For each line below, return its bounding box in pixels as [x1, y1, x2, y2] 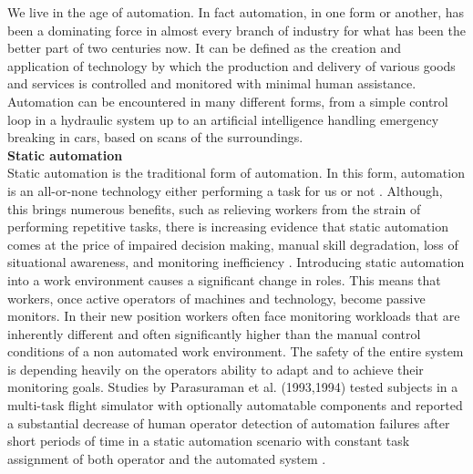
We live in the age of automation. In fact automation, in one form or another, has [7, 3, 465, 21]
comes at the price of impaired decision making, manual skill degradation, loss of [7, 234, 458, 253]
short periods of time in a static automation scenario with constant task [7, 431, 410, 450]
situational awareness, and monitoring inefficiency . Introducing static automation [7, 252, 465, 272]
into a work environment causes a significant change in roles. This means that [7, 270, 441, 289]
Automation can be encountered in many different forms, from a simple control [7, 91, 448, 110]
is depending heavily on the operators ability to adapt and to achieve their [7, 359, 424, 378]
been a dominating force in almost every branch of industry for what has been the [7, 20, 466, 39]
